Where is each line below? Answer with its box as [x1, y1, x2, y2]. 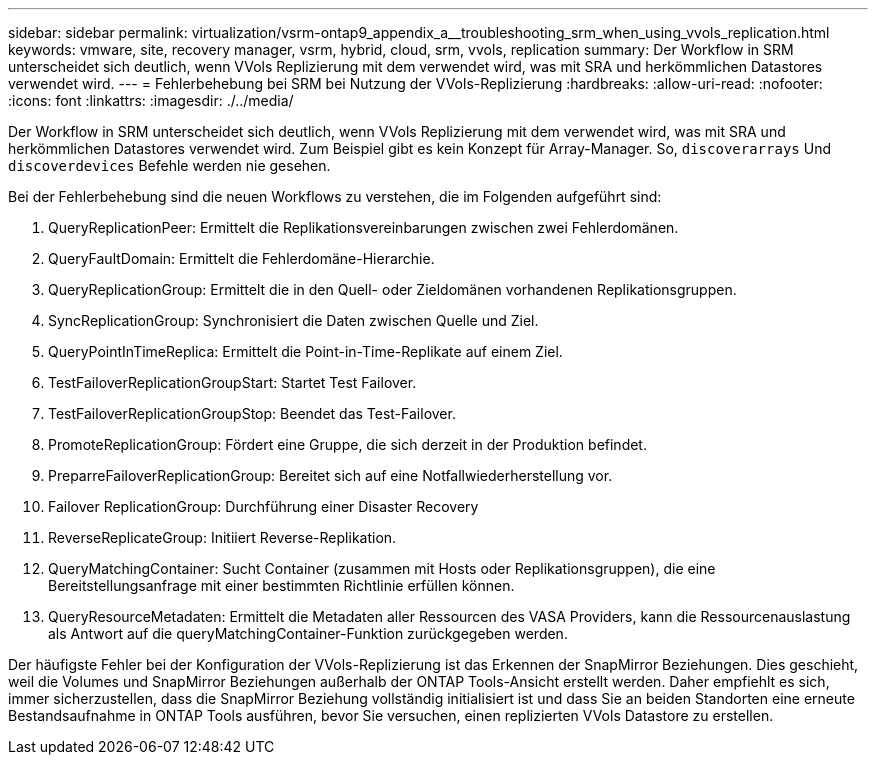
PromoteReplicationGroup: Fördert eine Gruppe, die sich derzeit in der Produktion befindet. [48, 436, 647, 453]
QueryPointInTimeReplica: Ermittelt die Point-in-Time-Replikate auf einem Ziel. [48, 343, 563, 360]
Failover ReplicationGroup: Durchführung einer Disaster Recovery [48, 498, 479, 515]
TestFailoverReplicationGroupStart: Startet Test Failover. [48, 374, 417, 391]
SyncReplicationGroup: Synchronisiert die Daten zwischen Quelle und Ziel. [48, 312, 539, 329]
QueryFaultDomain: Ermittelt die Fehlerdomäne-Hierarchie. [48, 250, 435, 267]
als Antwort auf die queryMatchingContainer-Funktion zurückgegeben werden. [48, 625, 568, 642]
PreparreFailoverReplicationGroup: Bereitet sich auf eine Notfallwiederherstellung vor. [48, 467, 613, 484]
